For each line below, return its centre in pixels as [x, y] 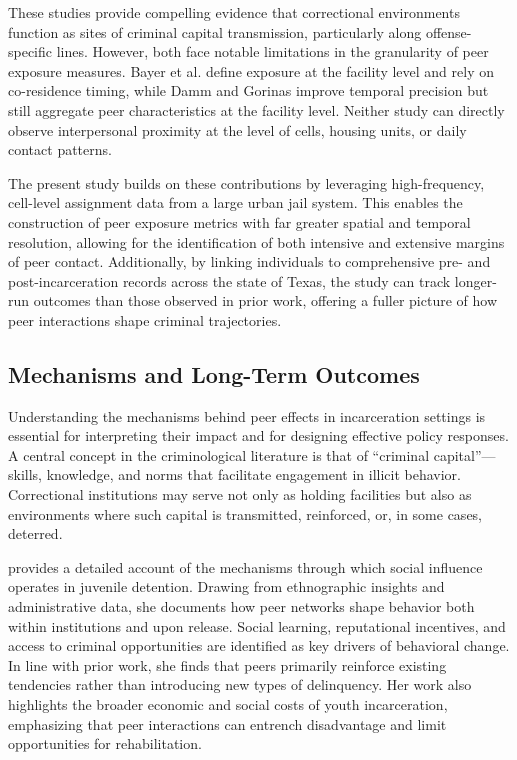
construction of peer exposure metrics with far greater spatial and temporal [239, 221]
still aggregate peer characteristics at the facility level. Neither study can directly [256, 109]
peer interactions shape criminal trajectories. [145, 319]
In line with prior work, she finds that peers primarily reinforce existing [227, 664]
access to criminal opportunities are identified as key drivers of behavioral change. [259, 645]
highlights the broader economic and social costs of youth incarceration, [228, 704]
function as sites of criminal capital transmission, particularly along [215, 31]
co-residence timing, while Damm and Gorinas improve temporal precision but [248, 90]
